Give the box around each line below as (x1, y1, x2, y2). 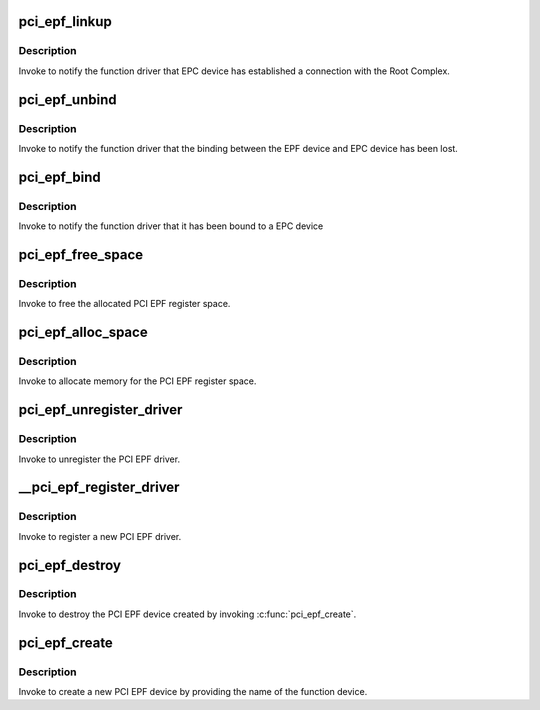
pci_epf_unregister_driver (18, 401, 183, 419)
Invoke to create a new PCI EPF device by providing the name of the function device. (18, 686, 368, 698)
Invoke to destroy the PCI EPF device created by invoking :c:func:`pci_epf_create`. (18, 608, 357, 620)
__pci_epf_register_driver (18, 479, 180, 496)
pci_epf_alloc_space (18, 324, 149, 341)
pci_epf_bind (18, 168, 102, 185)
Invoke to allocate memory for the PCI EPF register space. (18, 375, 257, 387)
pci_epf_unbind (18, 91, 117, 108)
